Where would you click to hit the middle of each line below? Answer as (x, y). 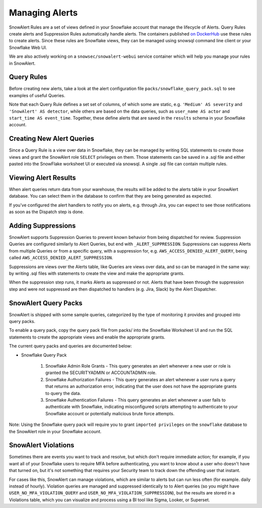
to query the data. (63, 393)
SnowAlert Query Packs (46, 303)
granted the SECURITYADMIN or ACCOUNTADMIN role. (101, 373)
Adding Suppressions (42, 226)
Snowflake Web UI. (28, 47)
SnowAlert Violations (42, 445)
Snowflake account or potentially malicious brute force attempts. (110, 413)
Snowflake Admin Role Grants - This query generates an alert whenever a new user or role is (138, 366)
